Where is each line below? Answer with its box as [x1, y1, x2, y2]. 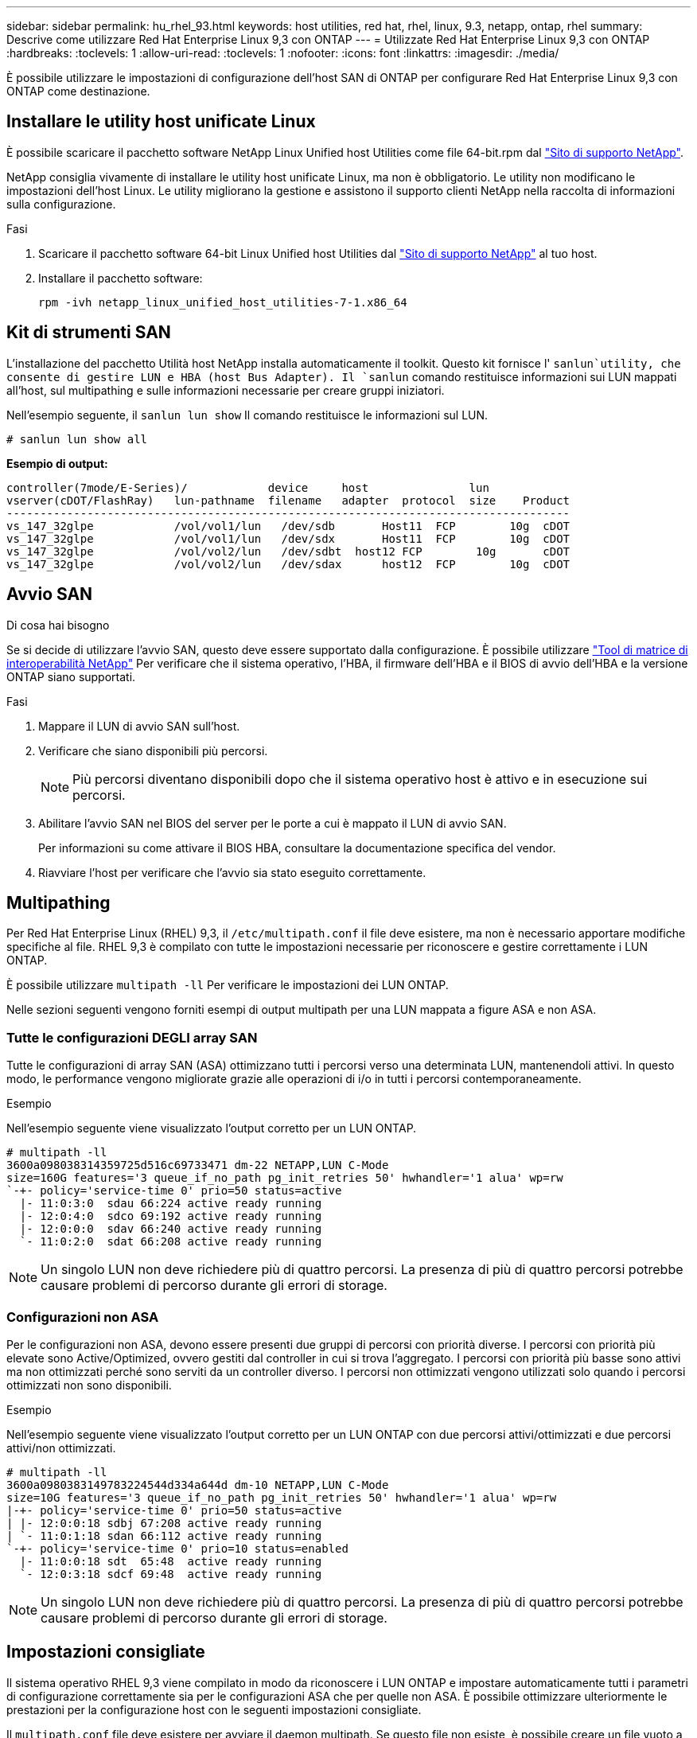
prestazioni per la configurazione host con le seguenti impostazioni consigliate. [6, 1702, 422, 1717]
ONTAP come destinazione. [6, 84, 150, 98]
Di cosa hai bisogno [6, 618, 110, 632]
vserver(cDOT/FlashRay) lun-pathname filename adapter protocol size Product [6, 493, 570, 507]
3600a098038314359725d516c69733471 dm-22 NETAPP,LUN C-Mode [6, 1159, 389, 1172]
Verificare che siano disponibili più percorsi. [38, 743, 268, 758]
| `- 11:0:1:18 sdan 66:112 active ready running [6, 1529, 322, 1542]
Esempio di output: [6, 456, 108, 470]
